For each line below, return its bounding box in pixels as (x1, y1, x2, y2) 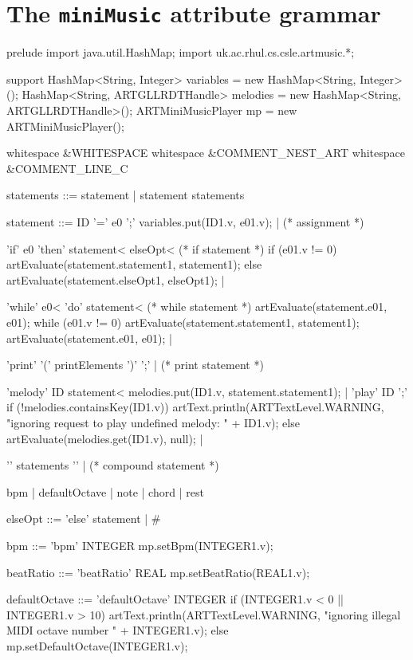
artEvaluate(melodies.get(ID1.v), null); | (6, 430, 203, 446)
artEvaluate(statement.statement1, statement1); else (6, 256, 262, 273)
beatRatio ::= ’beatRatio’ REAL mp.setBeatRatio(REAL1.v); (6, 564, 310, 580)
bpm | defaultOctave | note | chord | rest (6, 483, 204, 500)
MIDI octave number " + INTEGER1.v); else (6, 622, 229, 638)
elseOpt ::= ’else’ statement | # (6, 510, 161, 527)
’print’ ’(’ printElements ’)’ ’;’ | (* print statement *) (6, 356, 264, 373)
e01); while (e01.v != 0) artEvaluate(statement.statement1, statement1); (6, 313, 360, 330)
